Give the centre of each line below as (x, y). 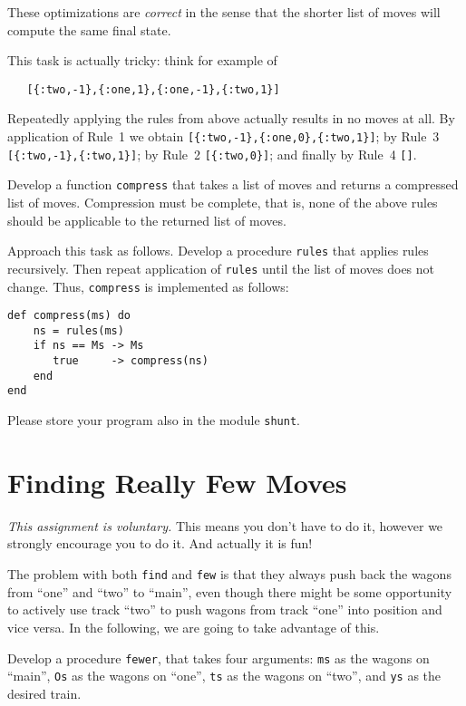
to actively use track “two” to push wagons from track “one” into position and (225, 609)
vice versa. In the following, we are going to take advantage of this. (194, 627)
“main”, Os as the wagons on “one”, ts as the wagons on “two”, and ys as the (224, 676)
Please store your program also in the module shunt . (154, 420)
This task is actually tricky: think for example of (142, 60)
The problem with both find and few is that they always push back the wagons (229, 574)
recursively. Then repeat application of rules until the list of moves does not (221, 268)
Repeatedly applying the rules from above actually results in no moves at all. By (231, 118)
